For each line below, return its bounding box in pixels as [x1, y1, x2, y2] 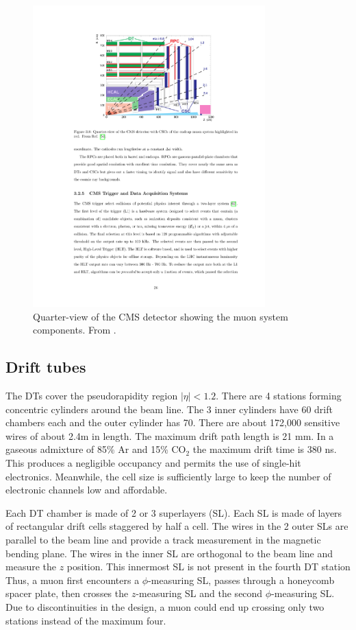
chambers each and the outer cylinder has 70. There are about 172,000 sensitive [5, 415, 340, 430]
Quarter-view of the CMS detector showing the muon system [33, 309, 288, 323]
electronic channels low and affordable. [5, 482, 168, 497]
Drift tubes [5, 356, 86, 377]
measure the [5, 559, 56, 574]
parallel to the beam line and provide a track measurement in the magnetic [5, 533, 321, 547]
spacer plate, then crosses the [5, 586, 129, 600]
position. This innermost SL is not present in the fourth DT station [66, 559, 351, 574]
